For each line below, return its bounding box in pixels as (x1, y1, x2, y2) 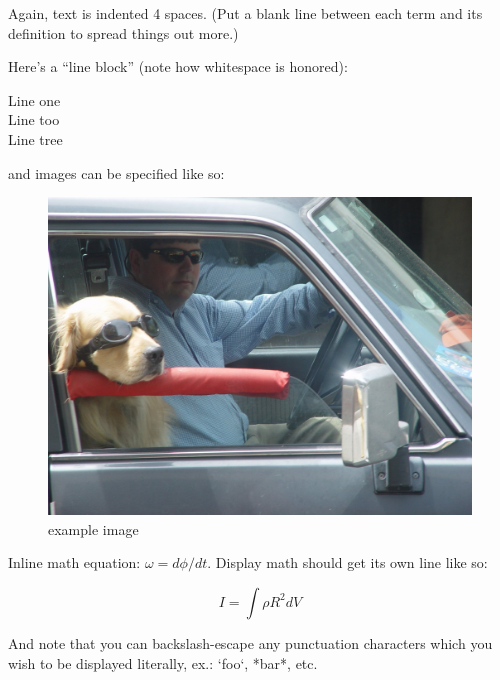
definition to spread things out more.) (8, 22, 239, 43)
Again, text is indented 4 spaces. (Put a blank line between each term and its (8, 3, 483, 23)
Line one (8, 89, 61, 110)
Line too (8, 109, 60, 130)
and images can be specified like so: (8, 162, 225, 183)
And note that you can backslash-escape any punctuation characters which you (8, 632, 493, 653)
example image (48, 518, 139, 539)
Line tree (8, 128, 63, 149)
